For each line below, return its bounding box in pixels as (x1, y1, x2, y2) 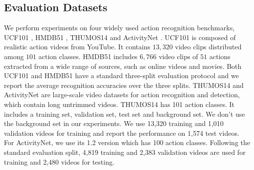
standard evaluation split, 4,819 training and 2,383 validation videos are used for (4, 147, 246, 157)
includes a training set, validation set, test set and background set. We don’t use (4, 108, 245, 119)
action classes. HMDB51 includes (38, 51, 138, 61)
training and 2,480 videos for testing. (4, 156, 115, 167)
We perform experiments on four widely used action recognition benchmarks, (4, 22, 235, 33)
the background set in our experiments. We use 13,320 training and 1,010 (4, 118, 224, 128)
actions (209, 51, 231, 61)
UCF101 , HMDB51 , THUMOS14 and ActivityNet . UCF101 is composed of (4, 32, 236, 42)
